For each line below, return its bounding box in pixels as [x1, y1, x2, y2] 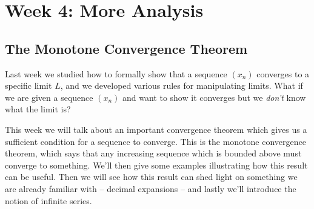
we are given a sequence [5, 91, 93, 103]
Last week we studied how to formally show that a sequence [5, 67, 227, 80]
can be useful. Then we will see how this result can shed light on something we [5, 170, 298, 183]
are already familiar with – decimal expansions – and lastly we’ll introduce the [5, 182, 296, 195]
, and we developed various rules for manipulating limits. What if [60, 79, 303, 92]
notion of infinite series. [5, 194, 92, 207]
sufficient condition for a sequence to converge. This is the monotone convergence [5, 135, 306, 147]
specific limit [5, 79, 52, 92]
